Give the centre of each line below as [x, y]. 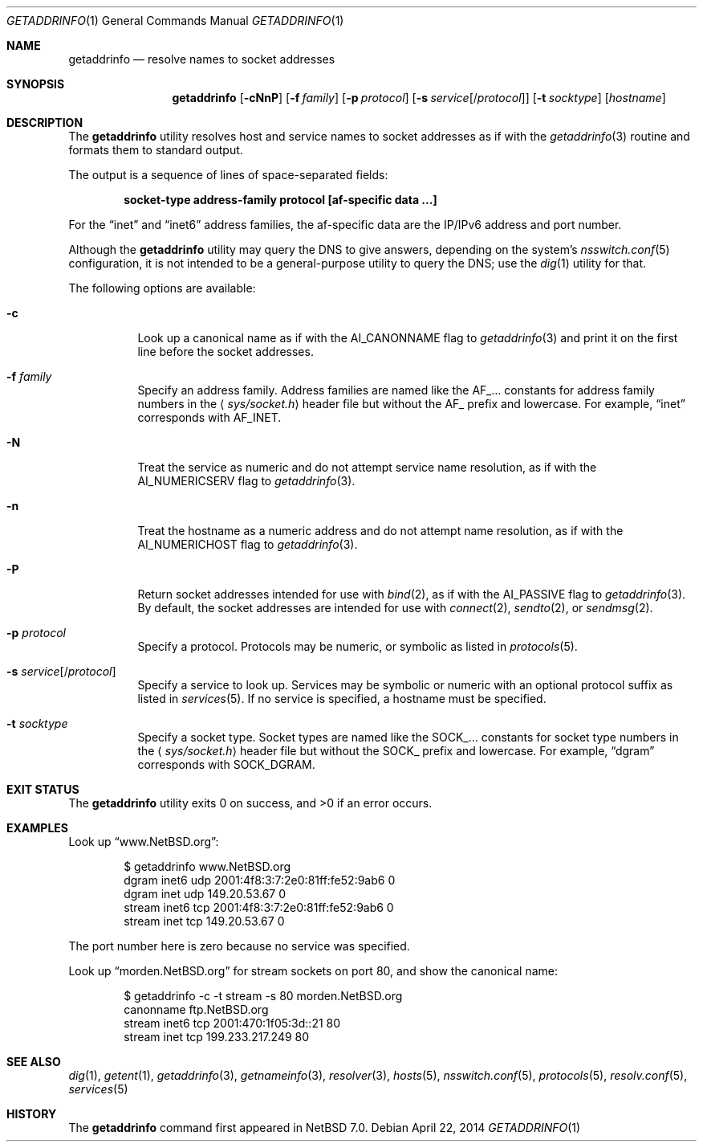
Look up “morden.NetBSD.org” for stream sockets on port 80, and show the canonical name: [313, 971]
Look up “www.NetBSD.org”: [144, 842]
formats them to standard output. [156, 150]
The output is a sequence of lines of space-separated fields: [228, 175]
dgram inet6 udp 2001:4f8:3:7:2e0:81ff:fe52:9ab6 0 [260, 880]
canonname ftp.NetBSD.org [196, 1009]
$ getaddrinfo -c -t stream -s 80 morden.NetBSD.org [263, 996]
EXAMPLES [37, 828]
